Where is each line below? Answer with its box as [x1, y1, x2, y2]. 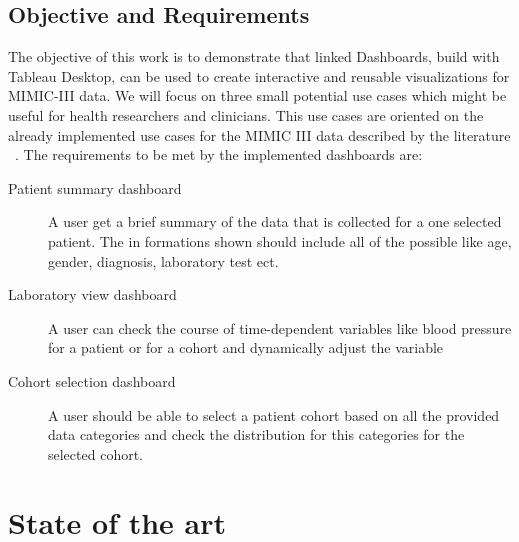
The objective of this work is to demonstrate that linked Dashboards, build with [8, 46, 500, 67]
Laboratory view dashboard [8, 284, 177, 305]
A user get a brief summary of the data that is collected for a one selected [48, 211, 502, 232]
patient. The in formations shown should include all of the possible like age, [48, 230, 512, 251]
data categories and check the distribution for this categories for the [48, 424, 465, 445]
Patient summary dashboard [8, 177, 182, 198]
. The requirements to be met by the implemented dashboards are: [15, 144, 423, 165]
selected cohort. [48, 443, 143, 464]
